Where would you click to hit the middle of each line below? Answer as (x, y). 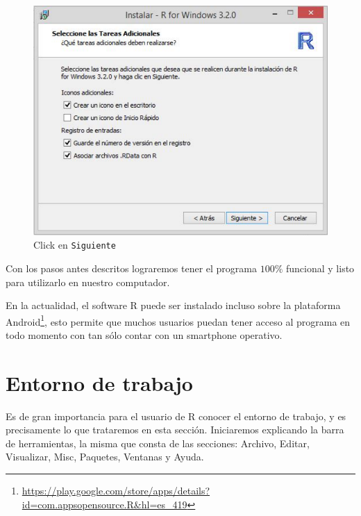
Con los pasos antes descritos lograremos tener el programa (131, 268)
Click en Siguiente (75, 245)
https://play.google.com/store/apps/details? (116, 491)
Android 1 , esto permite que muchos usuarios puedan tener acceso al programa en (178, 320)
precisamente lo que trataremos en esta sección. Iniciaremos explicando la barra (175, 430)
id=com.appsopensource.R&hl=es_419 (104, 504)
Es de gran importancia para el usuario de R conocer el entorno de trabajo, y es (176, 416)
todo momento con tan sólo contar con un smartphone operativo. (144, 334)
